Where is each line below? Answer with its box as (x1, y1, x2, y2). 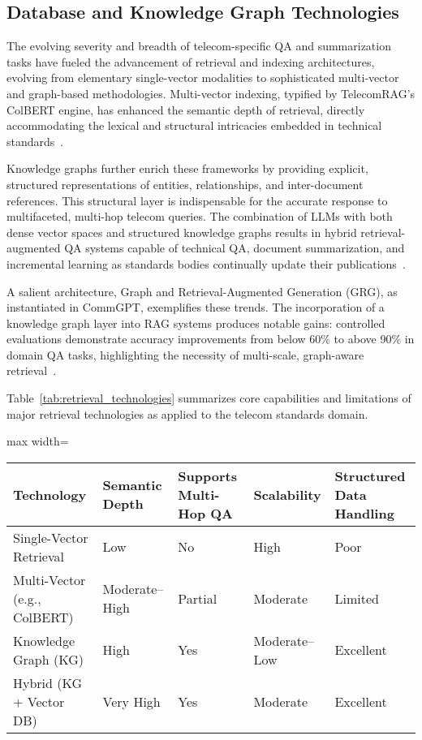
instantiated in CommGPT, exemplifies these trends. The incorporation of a (6, 299, 385, 316)
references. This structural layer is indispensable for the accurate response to (6, 191, 388, 209)
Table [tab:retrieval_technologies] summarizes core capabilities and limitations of (6, 389, 411, 407)
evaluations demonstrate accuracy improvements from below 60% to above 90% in (6, 330, 415, 347)
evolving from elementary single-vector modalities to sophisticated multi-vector (6, 69, 399, 86)
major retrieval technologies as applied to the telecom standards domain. (6, 405, 368, 422)
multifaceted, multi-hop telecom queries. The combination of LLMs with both (6, 208, 393, 225)
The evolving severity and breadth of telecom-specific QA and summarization (6, 37, 391, 54)
